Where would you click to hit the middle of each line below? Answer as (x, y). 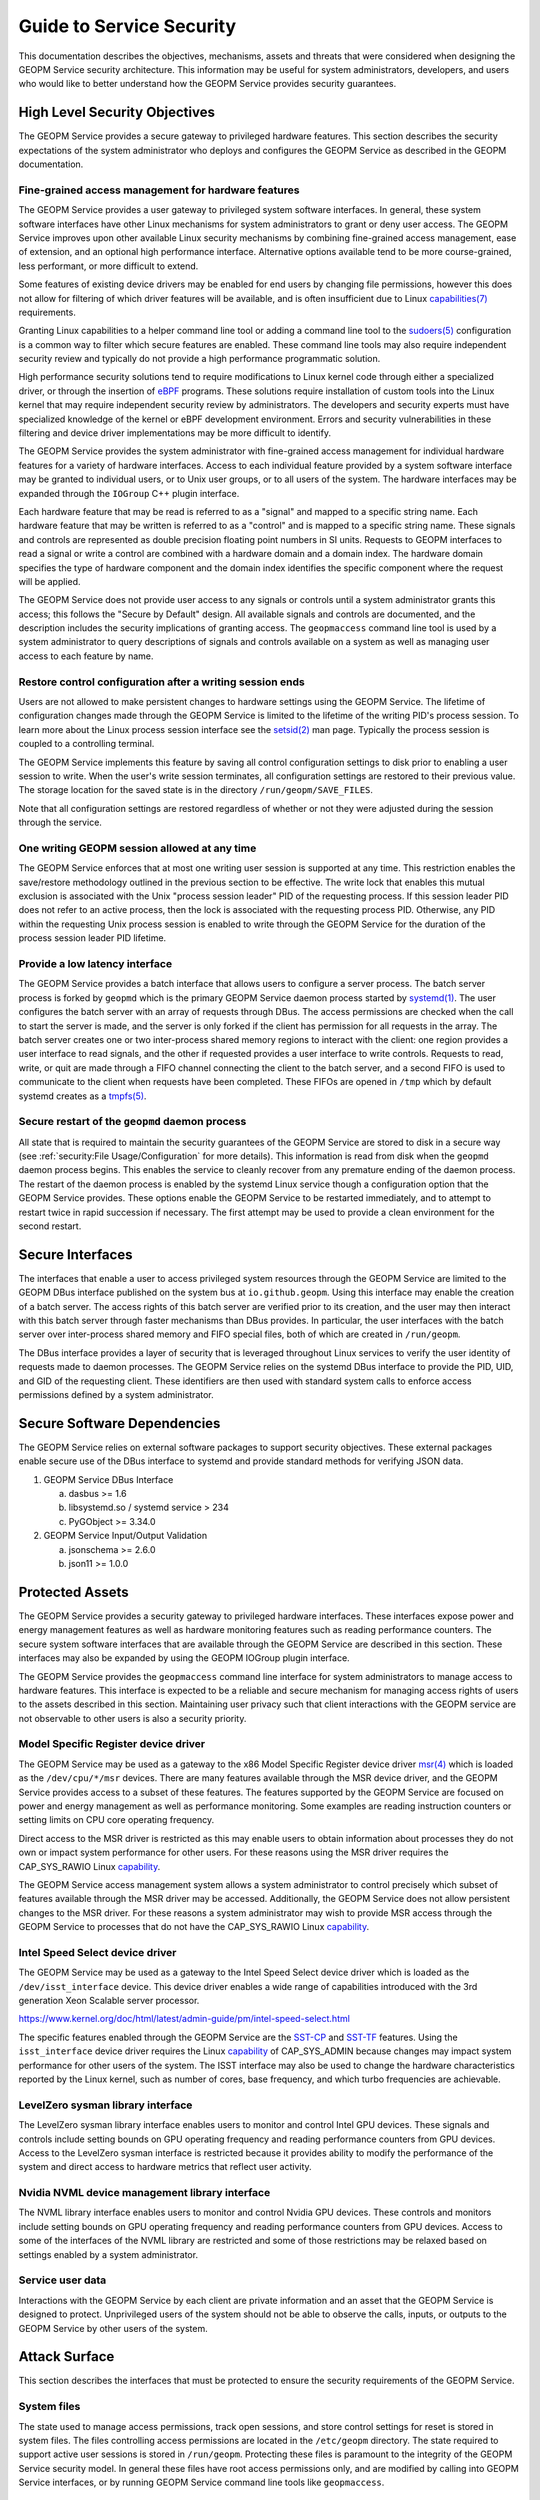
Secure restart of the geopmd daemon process (132, 1122)
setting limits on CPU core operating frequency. (116, 1820)
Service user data (62, 2280)
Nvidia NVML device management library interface (144, 2193)
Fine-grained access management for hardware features (159, 190)
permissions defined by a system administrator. (116, 1395)
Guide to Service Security (127, 26)
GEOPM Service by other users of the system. (113, 2328)
